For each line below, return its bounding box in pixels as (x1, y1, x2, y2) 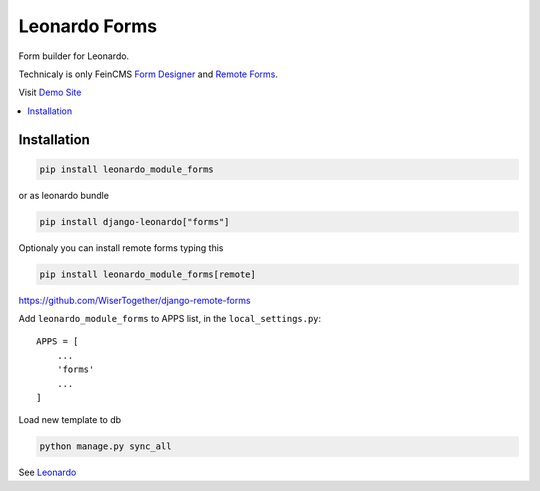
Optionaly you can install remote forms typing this (18, 241, 224, 254)
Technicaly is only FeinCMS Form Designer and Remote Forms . (18, 68, 279, 80)
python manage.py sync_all (39, 441, 172, 452)
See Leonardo (18, 466, 77, 479)
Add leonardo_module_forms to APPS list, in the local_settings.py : (18, 313, 322, 325)
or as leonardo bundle (18, 189, 110, 201)
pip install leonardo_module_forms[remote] (39, 268, 257, 280)
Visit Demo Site (18, 86, 82, 99)
